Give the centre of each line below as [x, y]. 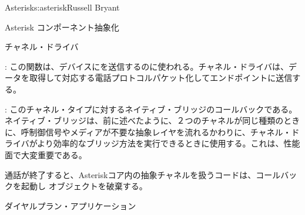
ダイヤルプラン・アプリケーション [71, 205]
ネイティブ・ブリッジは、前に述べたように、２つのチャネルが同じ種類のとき [152, 120]
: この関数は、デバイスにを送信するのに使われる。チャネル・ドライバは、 [147, 66]
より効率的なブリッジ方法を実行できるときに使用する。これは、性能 [169, 143]
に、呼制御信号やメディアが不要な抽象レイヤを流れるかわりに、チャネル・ [148, 132]
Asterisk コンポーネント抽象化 [62, 27]
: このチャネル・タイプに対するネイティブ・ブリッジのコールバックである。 [151, 109]
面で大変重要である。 [46, 154]
